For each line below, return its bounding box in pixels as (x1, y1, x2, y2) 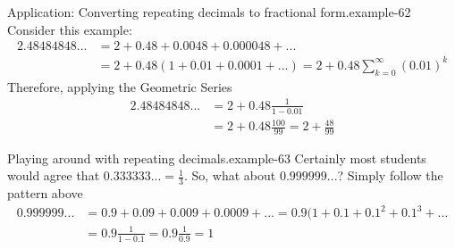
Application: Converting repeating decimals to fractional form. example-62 (7, 3, 411, 21)
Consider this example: (7, 20, 132, 38)
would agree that (7, 166, 100, 185)
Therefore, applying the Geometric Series (7, 77, 232, 95)
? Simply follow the (337, 166, 443, 185)
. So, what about (183, 166, 276, 185)
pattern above (7, 184, 83, 203)
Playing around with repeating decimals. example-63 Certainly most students (7, 148, 426, 167)
